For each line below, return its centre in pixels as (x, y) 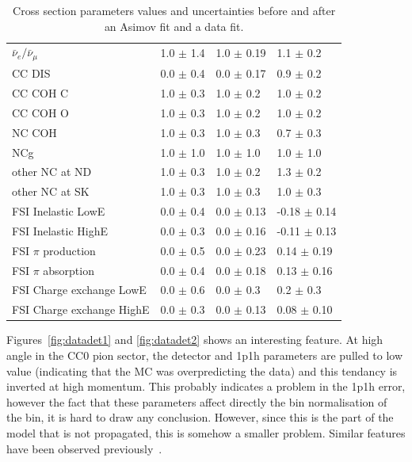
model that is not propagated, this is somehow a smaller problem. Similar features (206, 432)
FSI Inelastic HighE (60, 230)
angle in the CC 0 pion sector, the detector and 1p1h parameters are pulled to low (205, 355)
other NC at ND (52, 172)
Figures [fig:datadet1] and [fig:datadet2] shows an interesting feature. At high (195, 340)
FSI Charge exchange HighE (81, 309)
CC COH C (40, 92)
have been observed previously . (84, 448)
